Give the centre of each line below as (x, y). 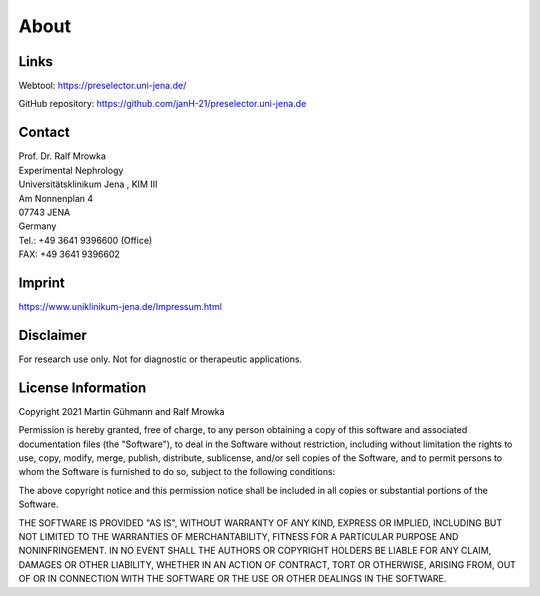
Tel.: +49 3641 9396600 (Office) (85, 240)
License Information (82, 387)
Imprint (41, 282)
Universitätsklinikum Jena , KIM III (88, 184)
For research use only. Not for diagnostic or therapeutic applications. (160, 359)
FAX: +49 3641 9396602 (69, 254)
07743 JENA (44, 212)
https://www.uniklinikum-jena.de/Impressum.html (120, 306)
